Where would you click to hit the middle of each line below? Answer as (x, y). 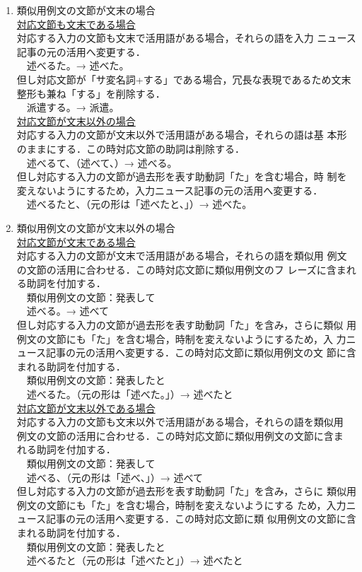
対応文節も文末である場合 (76, 24)
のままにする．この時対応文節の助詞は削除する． (130, 148)
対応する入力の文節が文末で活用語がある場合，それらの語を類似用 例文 (182, 256)
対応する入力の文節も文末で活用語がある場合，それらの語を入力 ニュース (186, 38)
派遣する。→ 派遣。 (73, 107)
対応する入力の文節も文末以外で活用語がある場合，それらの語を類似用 (180, 422)
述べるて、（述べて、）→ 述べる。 (102, 162)
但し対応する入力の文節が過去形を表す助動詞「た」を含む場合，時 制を (182, 176)
